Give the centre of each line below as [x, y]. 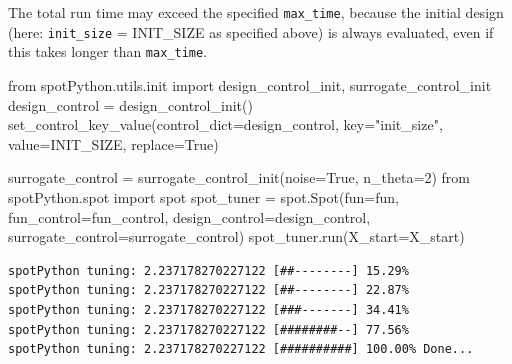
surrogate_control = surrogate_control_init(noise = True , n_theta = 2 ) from [239, 177]
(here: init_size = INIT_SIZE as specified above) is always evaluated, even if [251, 31]
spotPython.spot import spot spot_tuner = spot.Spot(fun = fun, [203, 196]
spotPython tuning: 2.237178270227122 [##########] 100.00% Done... [241, 349]
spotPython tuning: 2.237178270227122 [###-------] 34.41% [208, 309]
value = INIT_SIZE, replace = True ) [113, 143]
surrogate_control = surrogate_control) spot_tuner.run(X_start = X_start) [236, 236]
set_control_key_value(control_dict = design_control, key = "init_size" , [225, 124]
